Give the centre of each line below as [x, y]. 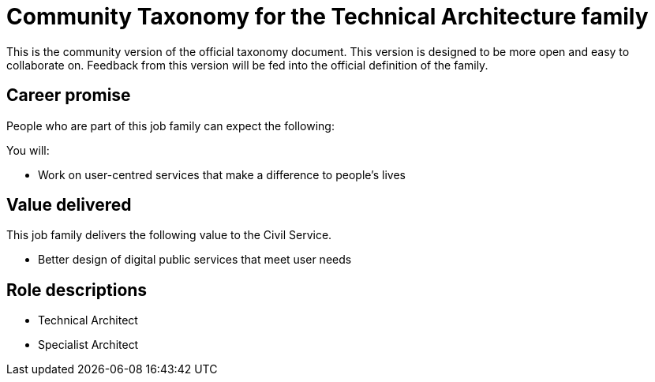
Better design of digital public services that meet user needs [195, 260]
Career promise [69, 95]
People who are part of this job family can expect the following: [170, 125]
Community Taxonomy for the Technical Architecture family [327, 17]
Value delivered [69, 205]
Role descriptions [77, 290]
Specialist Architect [88, 345]
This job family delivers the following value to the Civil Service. [169, 235]
